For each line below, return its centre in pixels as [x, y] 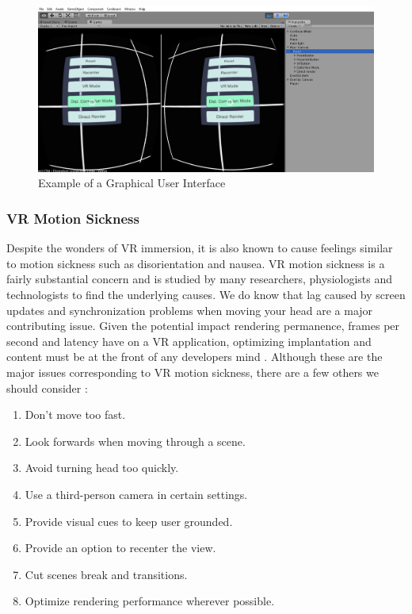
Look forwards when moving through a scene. [135, 441]
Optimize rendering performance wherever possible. [150, 601]
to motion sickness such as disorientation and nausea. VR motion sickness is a [196, 263]
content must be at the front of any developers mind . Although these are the [195, 357]
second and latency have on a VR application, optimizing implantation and [189, 341]
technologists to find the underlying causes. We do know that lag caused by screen [206, 295]
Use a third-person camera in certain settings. [136, 495]
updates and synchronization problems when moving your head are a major [190, 310]
